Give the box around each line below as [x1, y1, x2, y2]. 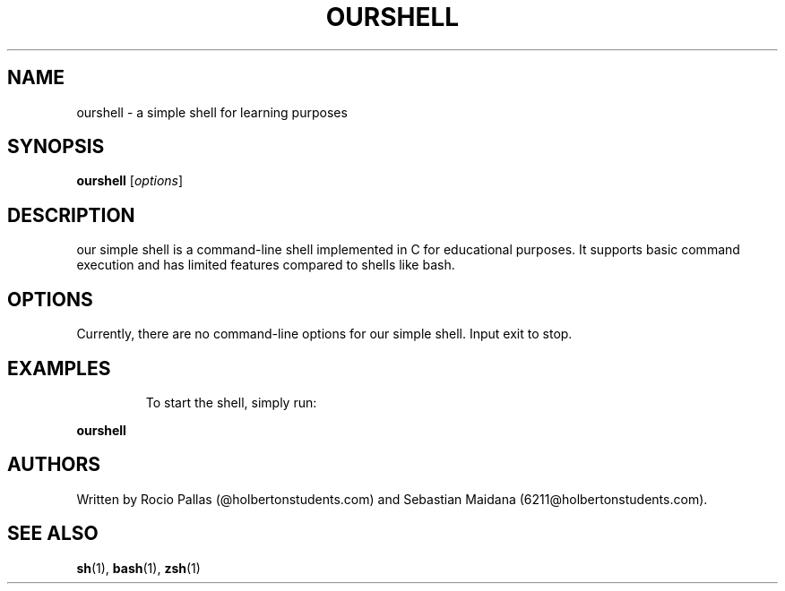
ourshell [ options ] [76, 173, 184, 189]
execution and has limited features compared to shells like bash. [76, 257, 455, 273]
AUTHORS [7, 453, 101, 476]
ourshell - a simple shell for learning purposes [76, 104, 348, 120]
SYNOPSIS [7, 135, 105, 158]
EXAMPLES [7, 356, 111, 380]
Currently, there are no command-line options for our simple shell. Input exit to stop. [76, 326, 573, 342]
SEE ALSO [7, 522, 99, 545]
